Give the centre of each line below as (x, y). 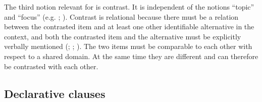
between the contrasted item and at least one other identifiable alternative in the (129, 27)
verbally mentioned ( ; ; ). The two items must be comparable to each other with (128, 46)
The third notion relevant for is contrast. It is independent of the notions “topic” (129, 7)
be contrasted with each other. (51, 66)
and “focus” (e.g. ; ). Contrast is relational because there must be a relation (121, 16)
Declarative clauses (55, 93)
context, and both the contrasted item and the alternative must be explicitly (123, 36)
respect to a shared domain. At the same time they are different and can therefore (131, 56)
